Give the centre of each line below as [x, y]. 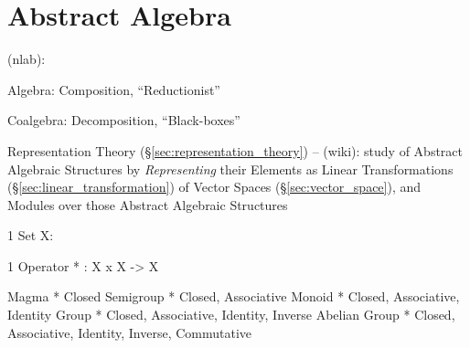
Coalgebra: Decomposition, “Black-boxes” [124, 120]
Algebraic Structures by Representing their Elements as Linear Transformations [230, 169]
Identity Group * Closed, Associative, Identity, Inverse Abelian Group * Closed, [231, 315]
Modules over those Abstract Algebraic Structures [148, 204]
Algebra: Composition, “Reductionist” [114, 89]
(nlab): [27, 59]
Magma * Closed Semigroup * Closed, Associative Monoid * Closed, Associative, [234, 296]
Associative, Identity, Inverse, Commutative [130, 332]
